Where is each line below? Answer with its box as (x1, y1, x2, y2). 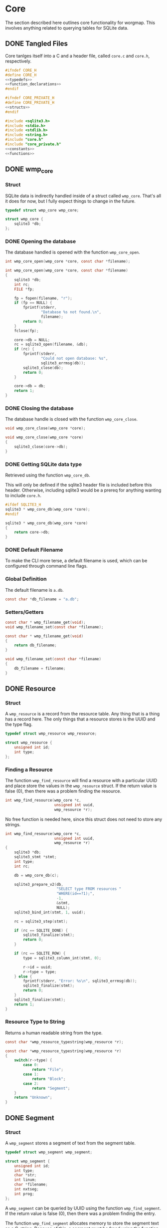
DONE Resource (5, 684, 56, 693)
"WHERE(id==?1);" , (56, 891, 95, 896)
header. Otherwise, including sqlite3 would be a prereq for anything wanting (5, 487, 162, 494)
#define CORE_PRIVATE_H (5, 100, 55, 105)
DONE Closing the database (5, 404, 74, 411)
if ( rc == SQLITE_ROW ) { (14, 951, 66, 956)
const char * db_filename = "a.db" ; (5, 597, 79, 602)
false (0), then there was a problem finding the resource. (5, 788, 121, 794)
